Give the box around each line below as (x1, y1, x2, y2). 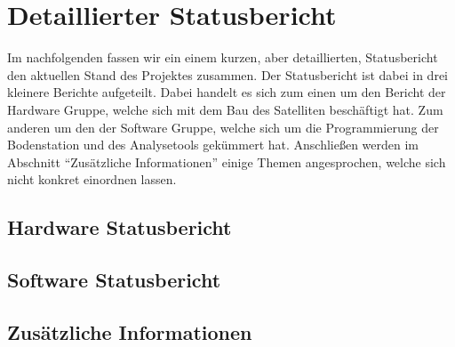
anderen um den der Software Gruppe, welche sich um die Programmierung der (7, 117, 439, 136)
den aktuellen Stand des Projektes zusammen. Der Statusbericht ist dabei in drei (7, 65, 449, 84)
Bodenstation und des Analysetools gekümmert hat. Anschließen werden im (7, 135, 419, 154)
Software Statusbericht (7, 266, 221, 294)
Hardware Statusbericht (7, 214, 232, 241)
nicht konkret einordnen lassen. (7, 170, 177, 189)
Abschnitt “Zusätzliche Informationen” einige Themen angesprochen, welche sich (7, 152, 446, 171)
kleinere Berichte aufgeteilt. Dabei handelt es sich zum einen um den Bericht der (7, 83, 446, 101)
